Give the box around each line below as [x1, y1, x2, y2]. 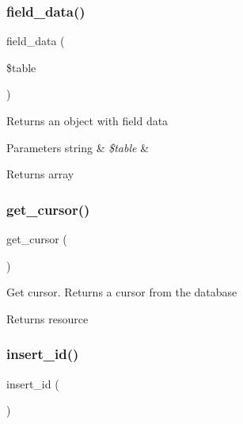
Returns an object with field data [6, 113, 169, 128]
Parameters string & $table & [6, 139, 150, 155]
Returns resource [6, 310, 89, 327]
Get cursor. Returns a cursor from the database [6, 284, 237, 300]
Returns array [6, 166, 74, 182]
